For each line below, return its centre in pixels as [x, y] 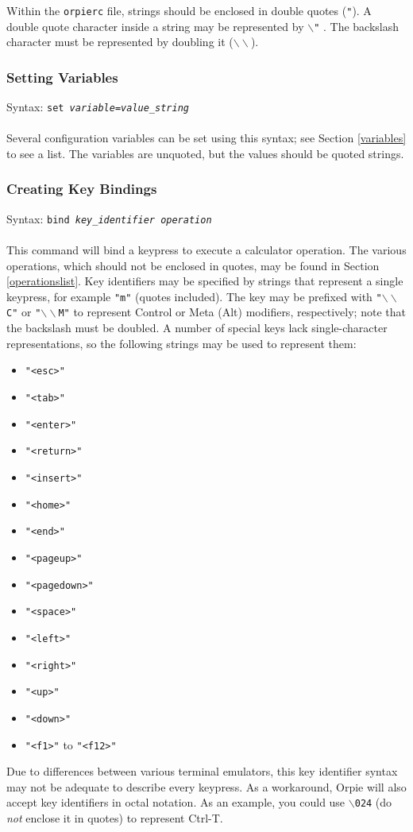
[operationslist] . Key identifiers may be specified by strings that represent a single [205, 281]
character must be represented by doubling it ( [120, 42]
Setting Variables [62, 77]
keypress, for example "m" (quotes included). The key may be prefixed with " [194, 296]
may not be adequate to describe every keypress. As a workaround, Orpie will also [206, 786]
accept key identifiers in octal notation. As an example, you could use [176, 802]
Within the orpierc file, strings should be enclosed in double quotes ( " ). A [189, 10]
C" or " [24, 312]
